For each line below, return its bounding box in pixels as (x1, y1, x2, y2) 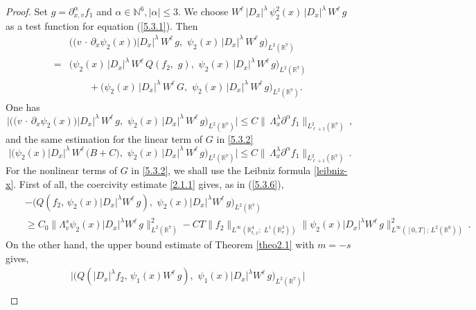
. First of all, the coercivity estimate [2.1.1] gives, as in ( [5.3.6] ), (13, 177, 284, 191)
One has (6, 99, 40, 114)
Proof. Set (6, 4, 48, 18)
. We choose (177, 4, 229, 18)
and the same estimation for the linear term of (6, 131, 203, 146)
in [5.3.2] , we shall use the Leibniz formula (131, 163, 311, 178)
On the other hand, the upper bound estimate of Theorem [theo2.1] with (6, 236, 315, 251)
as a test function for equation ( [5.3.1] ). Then (6, 18, 198, 33)
